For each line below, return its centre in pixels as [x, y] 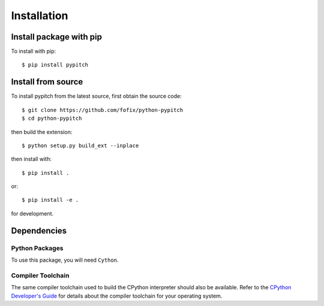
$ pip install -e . [50, 200]
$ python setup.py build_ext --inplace [80, 146]
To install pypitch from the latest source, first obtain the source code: [97, 96]
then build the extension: [42, 132]
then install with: [31, 159]
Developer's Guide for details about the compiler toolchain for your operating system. [117, 296]
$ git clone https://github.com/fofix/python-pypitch [102, 110]
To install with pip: [34, 51]
